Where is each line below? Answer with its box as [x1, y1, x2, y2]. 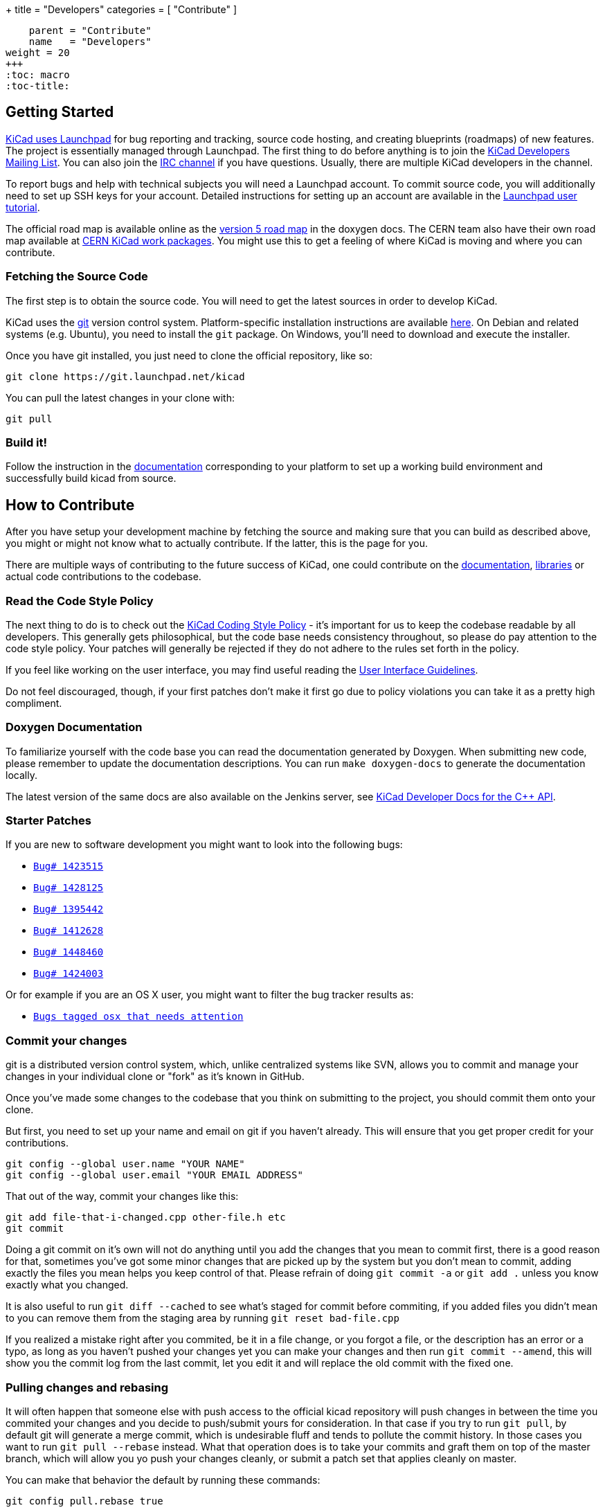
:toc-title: [6, 80, 70, 91]
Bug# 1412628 [33, 925, 104, 937]
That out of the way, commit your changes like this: [6, 1190, 239, 1203]
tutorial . [6, 201, 40, 213]
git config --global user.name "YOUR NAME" [6, 1158, 245, 1170]
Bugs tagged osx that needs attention [33, 1011, 244, 1023]
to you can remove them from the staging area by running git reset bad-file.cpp [6, 1312, 399, 1324]
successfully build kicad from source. [6, 472, 177, 485]
